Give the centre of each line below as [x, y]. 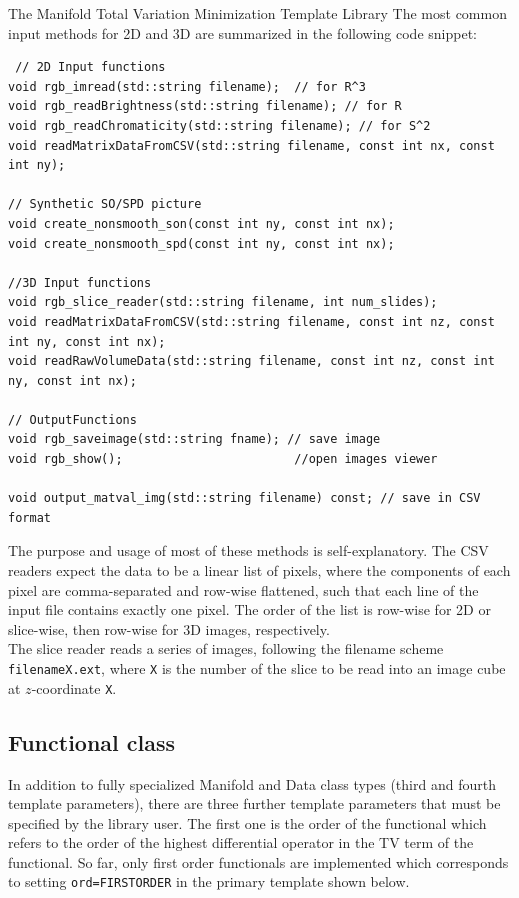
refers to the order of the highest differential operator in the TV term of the [241, 842]
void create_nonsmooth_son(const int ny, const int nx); [201, 223]
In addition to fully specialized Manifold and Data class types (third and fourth [252, 783]
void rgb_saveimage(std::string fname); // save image [194, 439]
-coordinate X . [74, 687]
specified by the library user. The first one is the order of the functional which [247, 822]
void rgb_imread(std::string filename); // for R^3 [187, 86]
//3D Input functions [80, 282]
